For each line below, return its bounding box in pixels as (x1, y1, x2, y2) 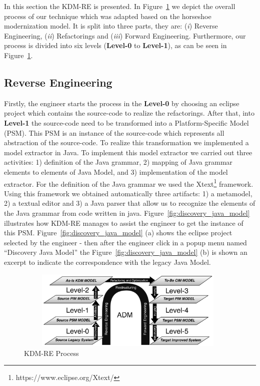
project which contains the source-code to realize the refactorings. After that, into (4, 108, 254, 118)
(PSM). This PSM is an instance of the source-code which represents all (4, 127, 224, 138)
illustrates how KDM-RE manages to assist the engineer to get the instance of (4, 217, 243, 228)
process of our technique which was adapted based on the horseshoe (4, 11, 211, 21)
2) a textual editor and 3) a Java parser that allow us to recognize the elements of (4, 198, 255, 208)
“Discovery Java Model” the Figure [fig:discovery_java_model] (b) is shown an (4, 247, 247, 257)
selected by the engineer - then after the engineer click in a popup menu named (4, 237, 247, 247)
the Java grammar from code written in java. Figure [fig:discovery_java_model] (4, 207, 250, 218)
